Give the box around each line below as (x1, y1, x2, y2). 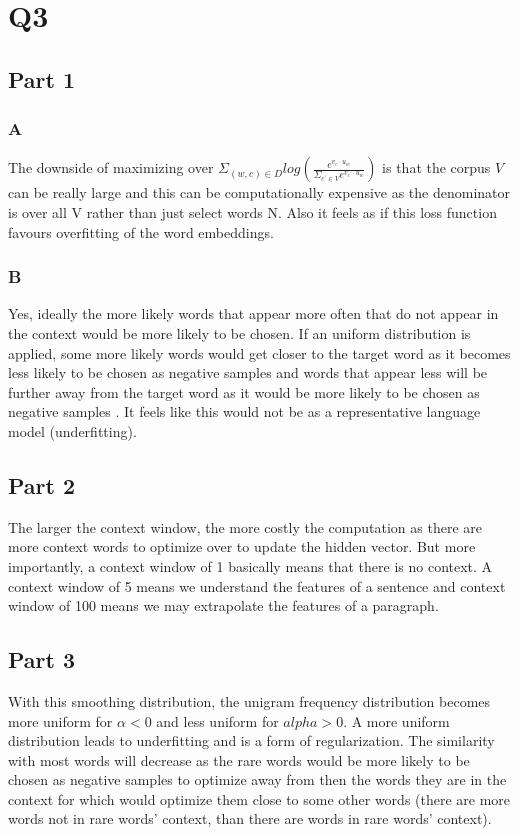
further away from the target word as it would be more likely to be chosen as (8, 381, 480, 402)
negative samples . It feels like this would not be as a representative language (8, 401, 481, 422)
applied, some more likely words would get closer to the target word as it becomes (8, 342, 511, 363)
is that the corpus (382, 157, 491, 178)
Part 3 (8, 644, 76, 675)
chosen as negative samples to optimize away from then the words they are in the (8, 769, 507, 790)
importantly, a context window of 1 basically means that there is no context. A (8, 555, 493, 576)
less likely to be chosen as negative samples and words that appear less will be (8, 362, 488, 383)
